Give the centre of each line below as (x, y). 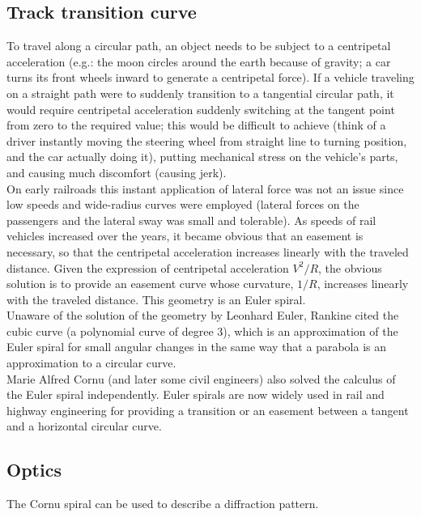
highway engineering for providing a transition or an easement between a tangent (208, 410)
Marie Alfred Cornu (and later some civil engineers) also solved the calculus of (201, 378)
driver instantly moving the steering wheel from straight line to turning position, (207, 140)
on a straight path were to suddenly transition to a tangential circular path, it (200, 93)
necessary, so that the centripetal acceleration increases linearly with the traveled (208, 251)
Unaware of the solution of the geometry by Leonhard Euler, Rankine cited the (203, 315)
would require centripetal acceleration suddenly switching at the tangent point (201, 109)
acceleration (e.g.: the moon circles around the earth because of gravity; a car (199, 61)
